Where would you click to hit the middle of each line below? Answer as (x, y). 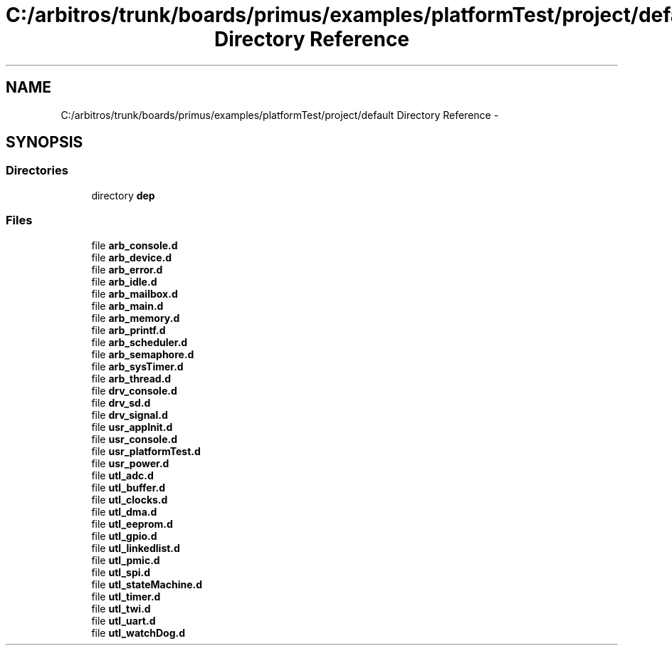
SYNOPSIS (44, 142)
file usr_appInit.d (132, 427)
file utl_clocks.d (130, 499)
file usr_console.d (134, 439)
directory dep (123, 195)
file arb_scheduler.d (140, 342)
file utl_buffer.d (128, 487)
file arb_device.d (132, 257)
